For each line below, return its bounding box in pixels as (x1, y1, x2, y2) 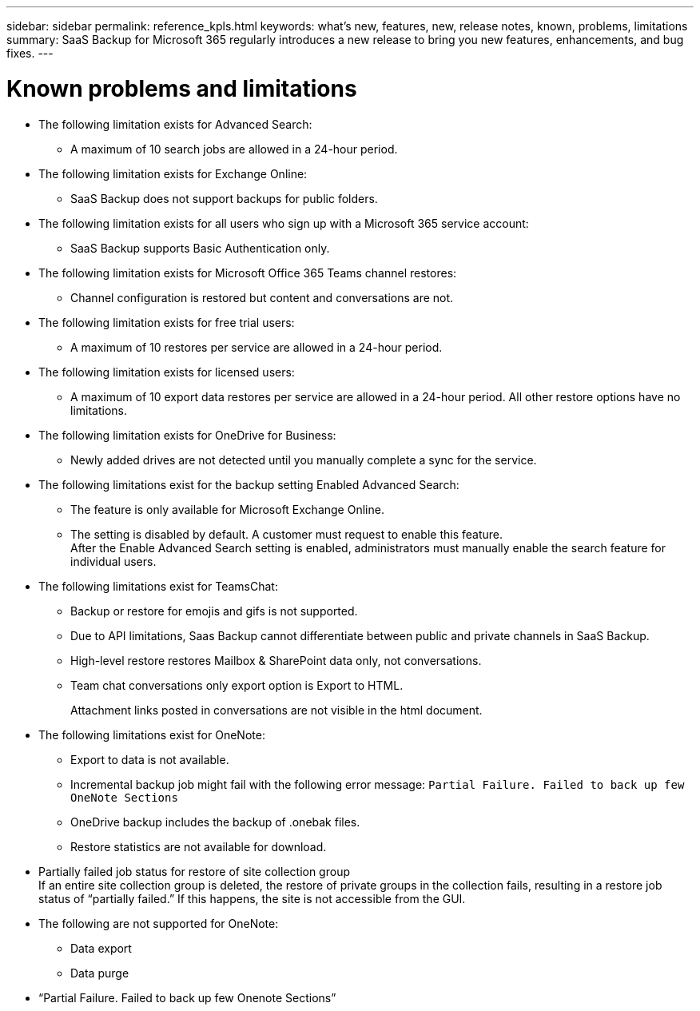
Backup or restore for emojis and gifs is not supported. (70, 603, 358, 618)
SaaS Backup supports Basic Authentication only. (70, 241, 330, 255)
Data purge (70, 965, 129, 980)
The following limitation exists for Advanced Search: (38, 117, 312, 131)
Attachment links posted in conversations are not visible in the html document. (70, 703, 483, 717)
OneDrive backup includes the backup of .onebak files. (70, 814, 360, 829)
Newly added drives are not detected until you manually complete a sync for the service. (70, 452, 537, 467)
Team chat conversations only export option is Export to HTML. (70, 678, 404, 692)
